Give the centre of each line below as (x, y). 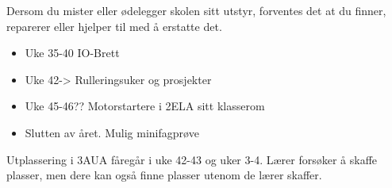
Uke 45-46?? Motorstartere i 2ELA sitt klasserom (145, 106)
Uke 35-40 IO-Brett (72, 53)
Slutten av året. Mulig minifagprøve (112, 132)
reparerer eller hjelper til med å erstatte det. (114, 26)
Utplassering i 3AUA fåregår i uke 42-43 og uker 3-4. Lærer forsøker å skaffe (192, 159)
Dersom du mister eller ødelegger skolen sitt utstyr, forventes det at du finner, (196, 10)
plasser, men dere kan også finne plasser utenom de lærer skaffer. (164, 175)
